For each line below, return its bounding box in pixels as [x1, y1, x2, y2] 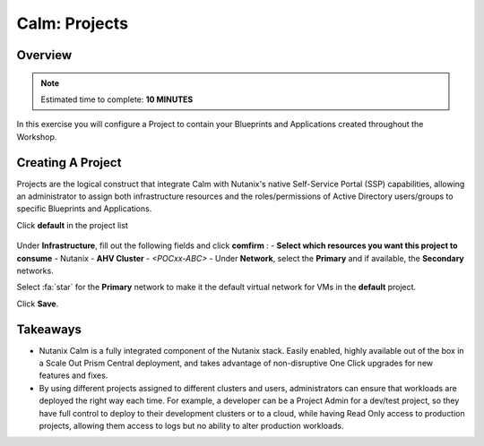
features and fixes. [39, 370, 108, 381]
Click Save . [16, 298, 59, 309]
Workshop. [16, 131, 57, 142]
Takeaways [16, 322, 82, 337]
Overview [16, 47, 73, 63]
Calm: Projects [16, 13, 129, 33]
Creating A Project [16, 155, 122, 170]
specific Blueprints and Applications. [16, 203, 152, 214]
